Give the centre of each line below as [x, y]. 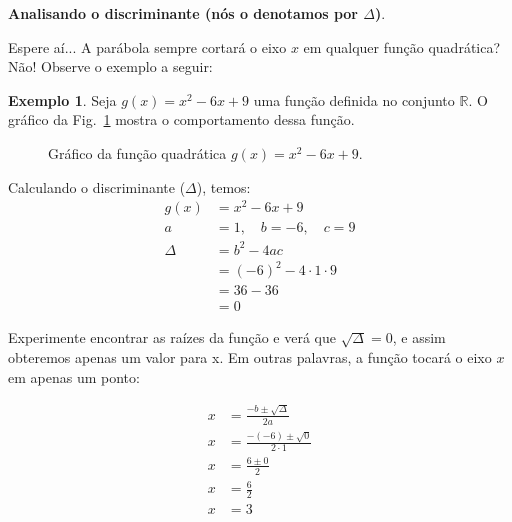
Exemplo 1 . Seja [62, 99]
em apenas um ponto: [74, 376]
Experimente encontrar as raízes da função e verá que [172, 337]
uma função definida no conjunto [354, 99]
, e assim [419, 337]
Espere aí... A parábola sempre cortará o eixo [147, 46]
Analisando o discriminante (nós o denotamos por [183, 13]
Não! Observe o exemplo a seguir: [110, 66]
